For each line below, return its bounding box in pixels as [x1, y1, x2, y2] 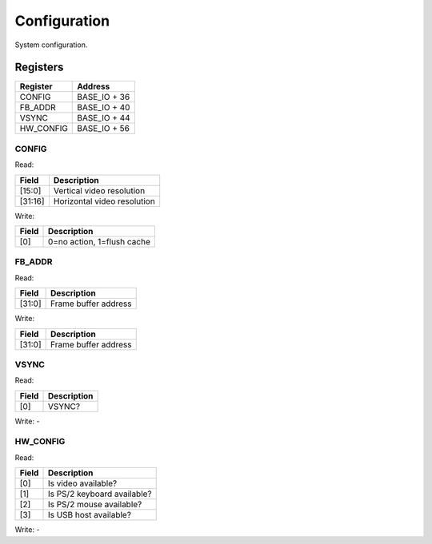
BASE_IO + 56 [77, 123, 130, 134]
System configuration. [14, 40, 88, 50]
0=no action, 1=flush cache [47, 236, 151, 247]
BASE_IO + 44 [77, 113, 131, 124]
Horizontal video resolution [53, 196, 155, 207]
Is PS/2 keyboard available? [47, 488, 152, 499]
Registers [14, 61, 64, 74]
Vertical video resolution [53, 185, 146, 196]
